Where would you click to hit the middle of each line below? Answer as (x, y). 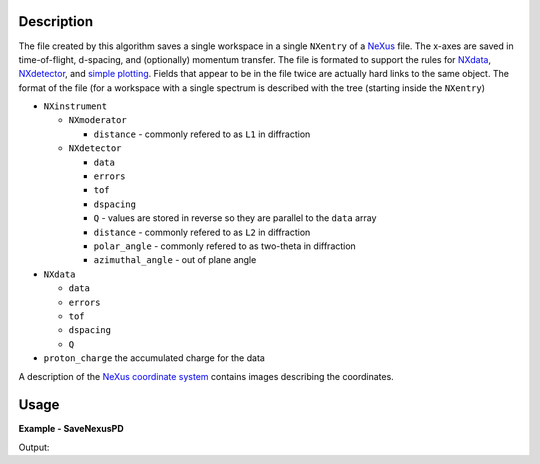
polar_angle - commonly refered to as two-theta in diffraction (225, 246)
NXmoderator (97, 120)
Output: (34, 447)
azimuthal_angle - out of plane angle (175, 260)
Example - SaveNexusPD (71, 429)
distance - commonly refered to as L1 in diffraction (202, 134)
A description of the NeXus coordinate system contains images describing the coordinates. (206, 376)
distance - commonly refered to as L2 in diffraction (202, 232)
